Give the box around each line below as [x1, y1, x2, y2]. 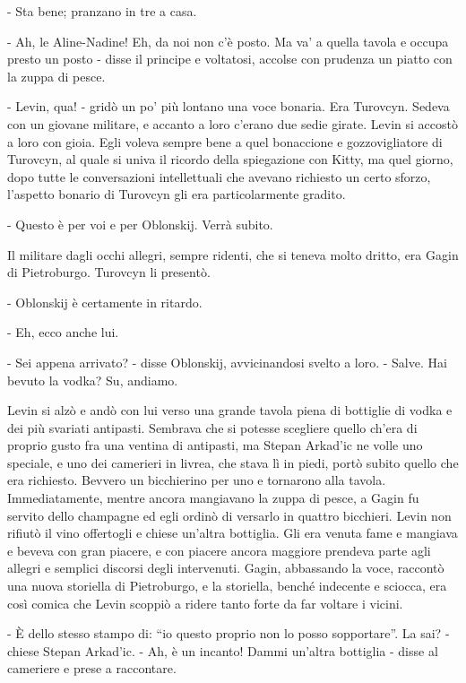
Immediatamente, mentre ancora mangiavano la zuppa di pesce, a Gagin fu [7, 488, 419, 507]
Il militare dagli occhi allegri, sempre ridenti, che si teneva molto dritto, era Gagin [7, 245, 459, 264]
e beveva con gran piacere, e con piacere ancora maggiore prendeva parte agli [7, 540, 431, 559]
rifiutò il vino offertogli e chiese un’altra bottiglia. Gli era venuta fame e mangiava [7, 523, 458, 542]
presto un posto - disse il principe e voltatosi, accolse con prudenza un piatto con [7, 49, 453, 68]
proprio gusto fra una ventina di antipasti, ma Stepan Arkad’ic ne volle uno [7, 436, 423, 454]
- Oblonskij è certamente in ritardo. [7, 292, 203, 311]
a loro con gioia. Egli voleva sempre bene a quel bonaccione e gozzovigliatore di [7, 132, 443, 151]
